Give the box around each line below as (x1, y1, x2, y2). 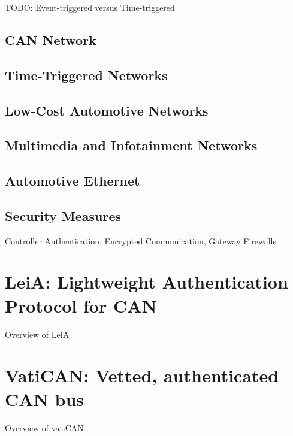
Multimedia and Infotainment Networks (5, 136, 258, 155)
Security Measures (5, 206, 122, 225)
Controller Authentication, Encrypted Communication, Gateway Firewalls (5, 234, 277, 247)
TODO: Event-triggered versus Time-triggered (5, 1, 175, 13)
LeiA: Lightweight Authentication (5, 270, 288, 294)
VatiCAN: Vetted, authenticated (5, 363, 279, 387)
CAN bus (5, 386, 84, 411)
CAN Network (5, 30, 96, 49)
